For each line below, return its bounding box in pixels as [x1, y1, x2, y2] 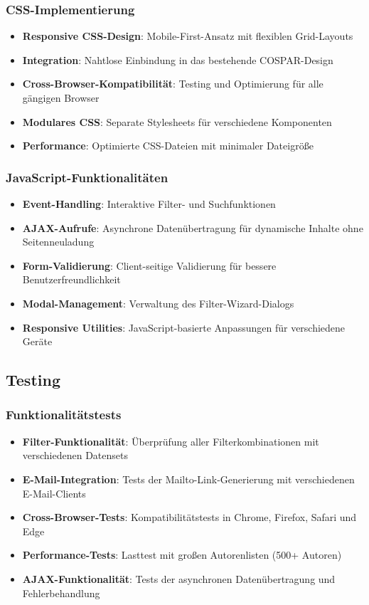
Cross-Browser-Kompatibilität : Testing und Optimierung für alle [22, 76, 323, 91]
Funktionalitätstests [6, 406, 122, 423]
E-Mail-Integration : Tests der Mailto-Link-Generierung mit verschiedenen [22, 471, 355, 486]
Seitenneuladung [22, 234, 95, 249]
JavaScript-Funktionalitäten [6, 168, 169, 186]
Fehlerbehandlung [22, 585, 100, 600]
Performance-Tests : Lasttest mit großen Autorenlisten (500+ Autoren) [22, 547, 342, 562]
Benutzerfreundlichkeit [22, 272, 121, 287]
